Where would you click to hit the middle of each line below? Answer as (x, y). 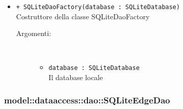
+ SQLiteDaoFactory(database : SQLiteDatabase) (98, 7)
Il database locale (76, 77)
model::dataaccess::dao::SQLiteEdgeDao (87, 100)
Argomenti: (34, 33)
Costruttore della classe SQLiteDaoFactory (83, 16)
